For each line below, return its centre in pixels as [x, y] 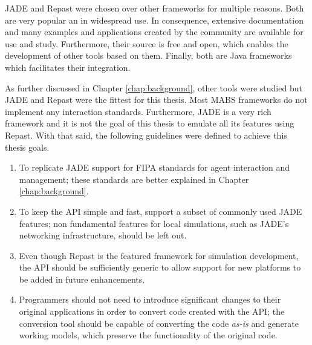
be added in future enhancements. [82, 279]
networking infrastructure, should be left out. [103, 235]
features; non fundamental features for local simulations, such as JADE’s [154, 223]
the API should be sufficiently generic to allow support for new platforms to [160, 267]
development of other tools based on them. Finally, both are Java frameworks [148, 55]
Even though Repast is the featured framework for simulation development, [159, 255]
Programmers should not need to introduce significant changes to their [150, 299]
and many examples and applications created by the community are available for [154, 32]
